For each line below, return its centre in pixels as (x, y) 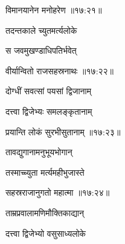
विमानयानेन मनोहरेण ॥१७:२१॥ (54, 10)
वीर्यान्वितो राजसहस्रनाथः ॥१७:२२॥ (60, 70)
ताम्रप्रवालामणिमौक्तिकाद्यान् (45, 212)
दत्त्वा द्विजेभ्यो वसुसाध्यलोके (46, 233)
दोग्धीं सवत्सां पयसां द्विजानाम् (48, 91)
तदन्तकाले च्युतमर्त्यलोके (41, 30)
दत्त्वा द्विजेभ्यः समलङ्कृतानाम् (49, 111)
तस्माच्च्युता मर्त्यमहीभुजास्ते (45, 172)
